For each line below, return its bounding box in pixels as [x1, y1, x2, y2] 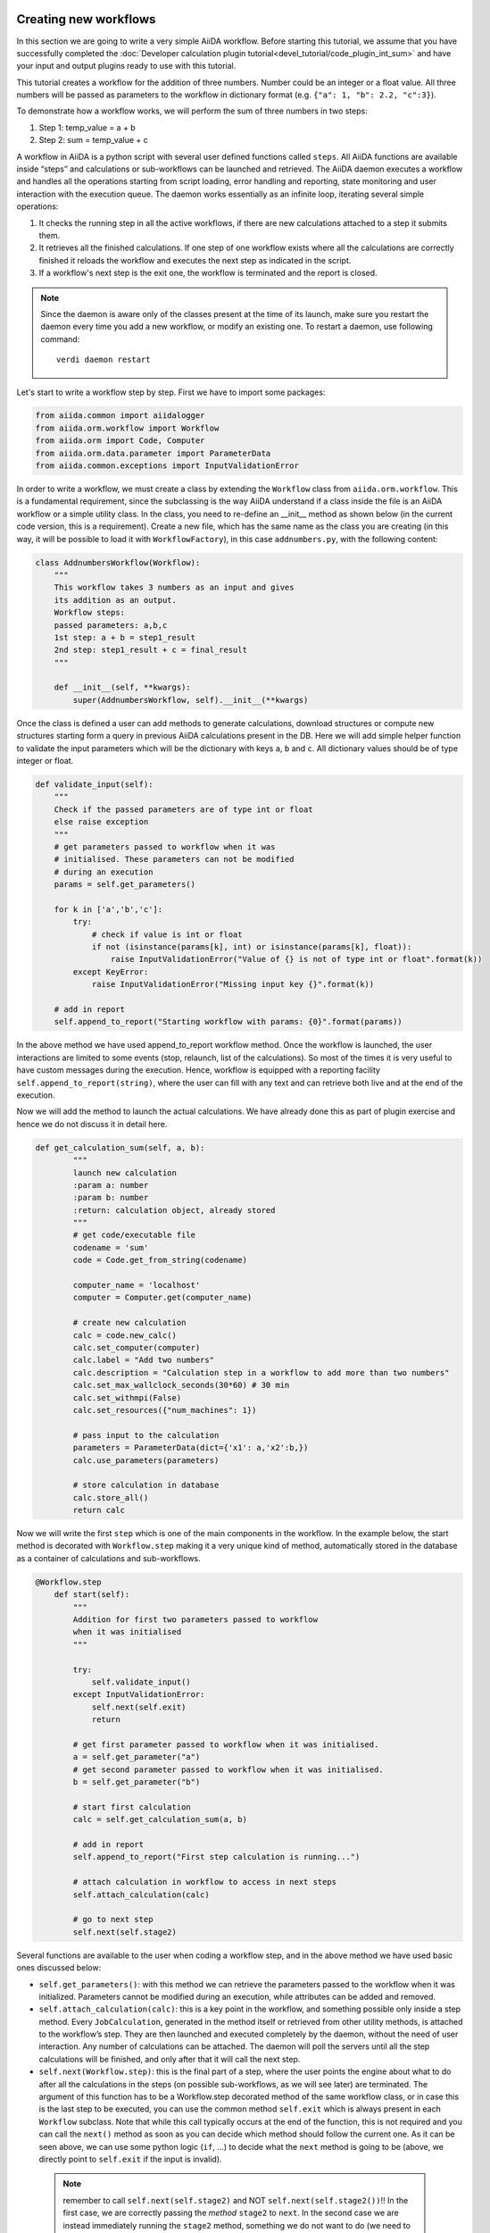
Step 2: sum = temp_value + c [38, 135, 149, 146]
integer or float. [16, 756, 74, 766]
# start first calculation [72, 1802, 191, 1812]
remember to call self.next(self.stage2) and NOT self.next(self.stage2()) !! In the [62, 2195, 409, 2205]
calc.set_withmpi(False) [72, 1392, 182, 1402]
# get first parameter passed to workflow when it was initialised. [72, 1739, 379, 1750]
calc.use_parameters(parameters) [72, 1455, 220, 1465]
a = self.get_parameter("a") [72, 1752, 201, 1762]
